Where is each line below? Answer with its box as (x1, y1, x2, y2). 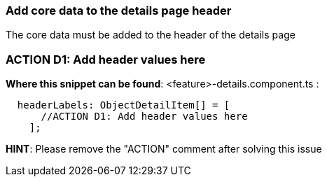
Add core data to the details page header (6, 3, 232, 17)
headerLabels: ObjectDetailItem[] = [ (17, 99, 230, 111)
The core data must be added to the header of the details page (6, 29, 295, 41)
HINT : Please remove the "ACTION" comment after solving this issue (6, 143, 322, 155)
